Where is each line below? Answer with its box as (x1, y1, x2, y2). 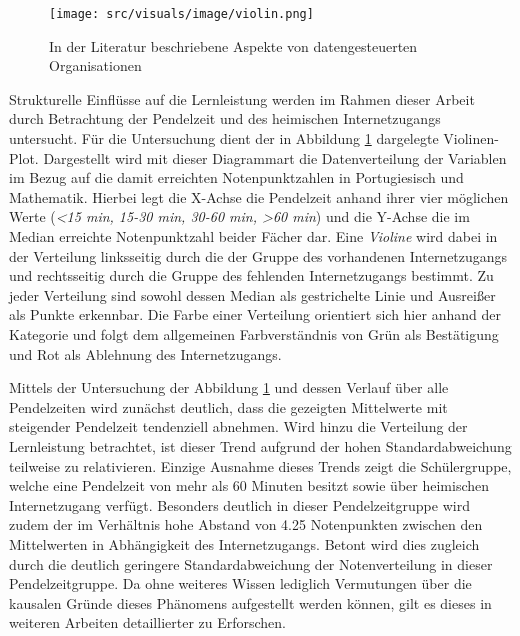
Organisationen (49, 55, 142, 76)
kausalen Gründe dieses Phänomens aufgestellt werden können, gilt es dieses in (9, 592, 492, 613)
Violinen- (443, 128, 499, 149)
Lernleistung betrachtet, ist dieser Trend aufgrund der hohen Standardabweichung (9, 435, 512, 456)
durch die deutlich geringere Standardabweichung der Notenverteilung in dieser (9, 553, 493, 574)
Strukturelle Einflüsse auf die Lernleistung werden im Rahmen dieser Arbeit (9, 88, 475, 109)
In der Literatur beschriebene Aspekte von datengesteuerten (49, 35, 418, 56)
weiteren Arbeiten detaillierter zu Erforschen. (9, 612, 287, 633)
